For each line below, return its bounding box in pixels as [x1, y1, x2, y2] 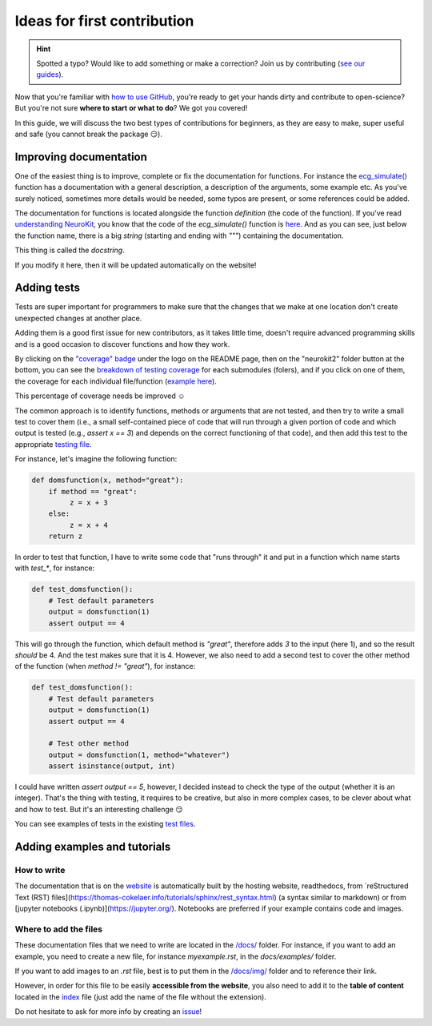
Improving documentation [14, 150, 148, 163]
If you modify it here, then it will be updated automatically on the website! [14, 260, 257, 270]
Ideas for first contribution [14, 12, 194, 30]
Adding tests [14, 281, 80, 295]
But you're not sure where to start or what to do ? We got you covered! [14, 103, 248, 113]
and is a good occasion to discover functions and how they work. [14, 339, 230, 348]
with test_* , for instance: [14, 563, 95, 573]
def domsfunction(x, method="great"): [31, 476, 184, 485]
